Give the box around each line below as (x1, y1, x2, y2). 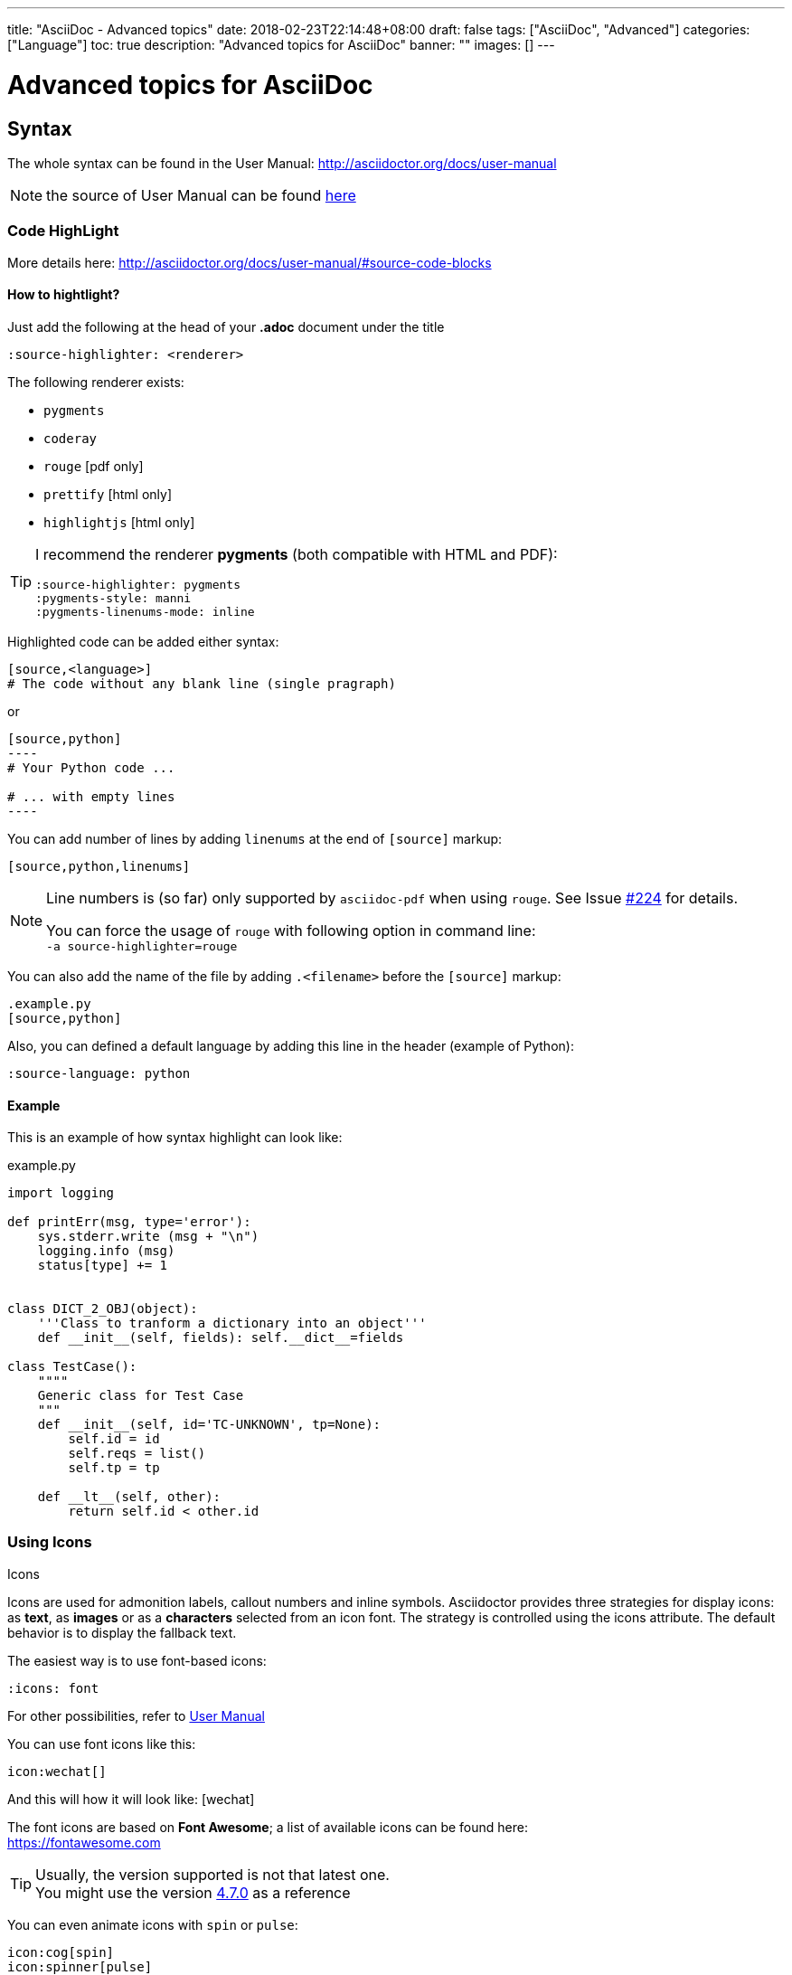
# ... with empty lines (7, 789, 175, 804)
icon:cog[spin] (7, 1944, 115, 1960)
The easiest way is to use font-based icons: (7, 1652, 267, 1668)
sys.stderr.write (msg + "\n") (37, 1229, 259, 1244)
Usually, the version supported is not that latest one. (35, 1865, 390, 1884)
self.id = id (68, 1432, 160, 1447)
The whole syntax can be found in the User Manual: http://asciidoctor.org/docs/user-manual (7, 155, 557, 171)
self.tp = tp (68, 1460, 160, 1476)
